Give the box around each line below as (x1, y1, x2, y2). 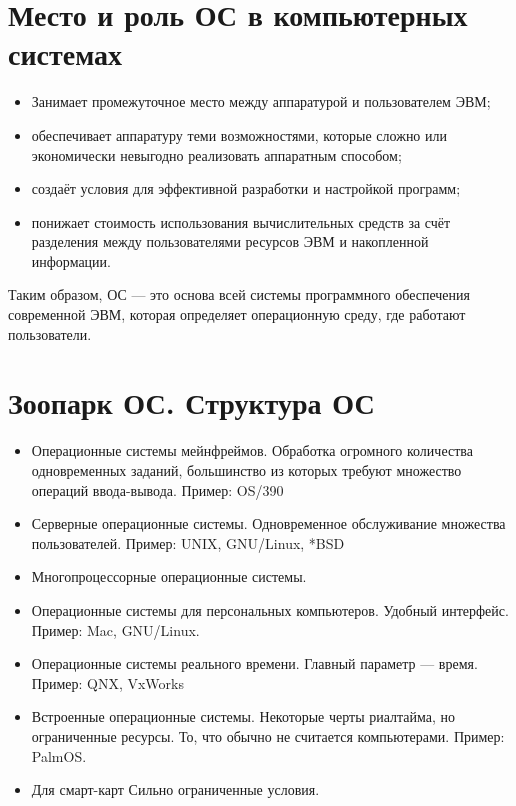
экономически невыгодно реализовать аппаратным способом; (31, 144, 402, 165)
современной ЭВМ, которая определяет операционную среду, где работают (8, 304, 466, 325)
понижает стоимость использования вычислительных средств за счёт (31, 211, 451, 232)
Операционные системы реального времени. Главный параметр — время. (31, 653, 478, 674)
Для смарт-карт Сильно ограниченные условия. (31, 779, 320, 800)
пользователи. (8, 323, 92, 344)
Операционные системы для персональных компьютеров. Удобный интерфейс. (31, 599, 509, 620)
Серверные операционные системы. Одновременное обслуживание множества (31, 513, 506, 534)
